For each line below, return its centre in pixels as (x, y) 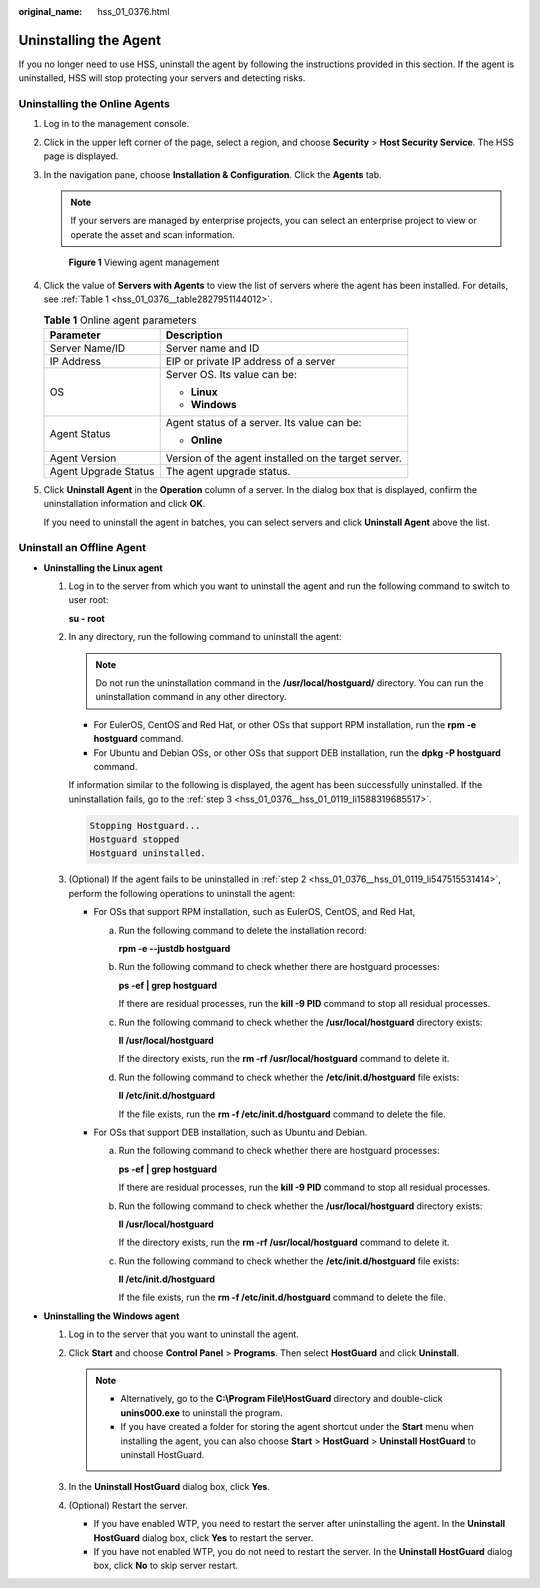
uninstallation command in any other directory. (191, 697)
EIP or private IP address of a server (250, 361)
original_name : (50, 11)
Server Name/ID (87, 348)
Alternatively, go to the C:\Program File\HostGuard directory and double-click (282, 1399)
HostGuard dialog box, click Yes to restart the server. (203, 1537)
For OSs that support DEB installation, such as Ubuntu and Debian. (230, 1132)
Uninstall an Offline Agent (82, 548)
